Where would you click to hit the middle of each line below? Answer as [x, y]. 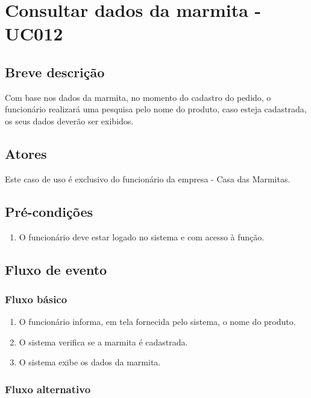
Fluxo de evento [56, 269]
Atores [26, 153]
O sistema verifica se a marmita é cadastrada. [103, 342]
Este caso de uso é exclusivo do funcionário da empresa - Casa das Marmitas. [148, 178]
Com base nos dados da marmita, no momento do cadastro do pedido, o [138, 97]
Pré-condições [49, 211]
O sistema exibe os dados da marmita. [90, 362]
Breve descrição [55, 72]
